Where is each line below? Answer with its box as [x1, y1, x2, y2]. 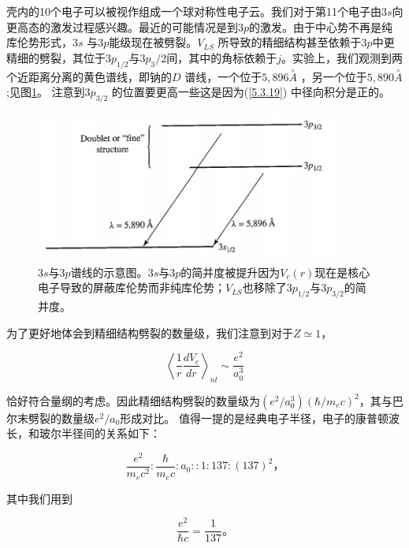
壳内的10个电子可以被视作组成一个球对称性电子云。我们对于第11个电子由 [6, 3, 381, 19]
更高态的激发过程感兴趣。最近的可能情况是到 [6, 18, 238, 35]
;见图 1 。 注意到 [6, 84, 85, 100]
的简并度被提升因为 [180, 263, 281, 280]
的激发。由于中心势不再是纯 [249, 18, 393, 35]
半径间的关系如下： [61, 425, 161, 442]
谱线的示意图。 [70, 263, 148, 280]
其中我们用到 [6, 490, 73, 506]
